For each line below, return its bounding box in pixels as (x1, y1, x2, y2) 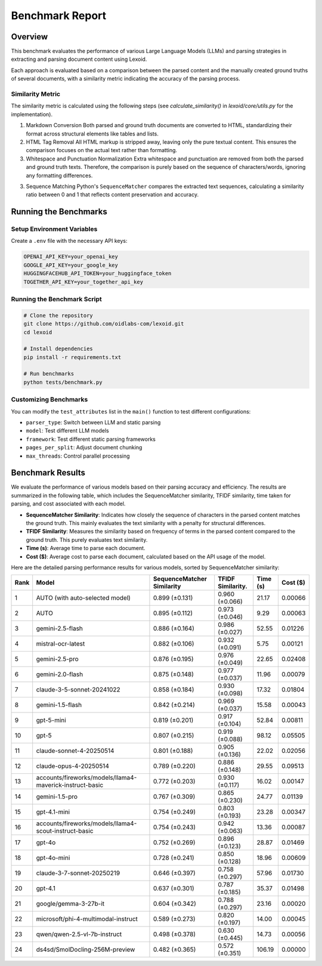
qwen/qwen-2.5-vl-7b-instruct (36, 930, 122, 939)
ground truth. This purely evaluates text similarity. (26, 536, 148, 543)
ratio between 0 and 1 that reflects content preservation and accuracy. (26, 191, 199, 198)
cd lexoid (23, 329, 52, 335)
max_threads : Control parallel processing (26, 452, 131, 459)
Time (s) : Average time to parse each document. (26, 545, 145, 552)
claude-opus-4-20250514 (36, 762, 110, 770)
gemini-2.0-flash (36, 670, 83, 678)
